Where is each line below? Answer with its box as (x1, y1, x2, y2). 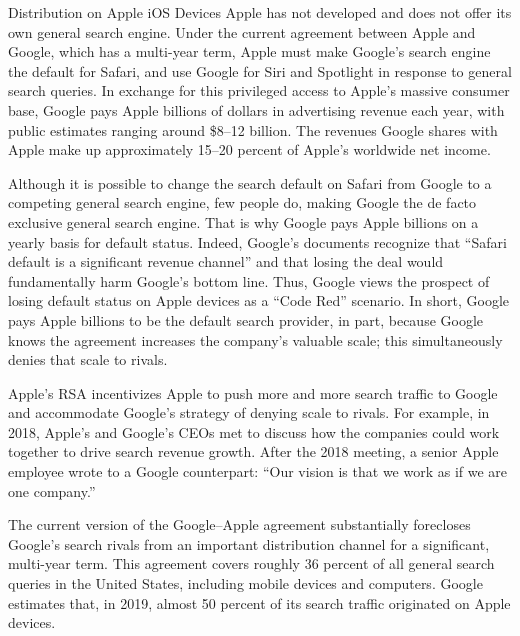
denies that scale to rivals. (8, 349, 168, 370)
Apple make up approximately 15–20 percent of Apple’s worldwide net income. (8, 139, 491, 160)
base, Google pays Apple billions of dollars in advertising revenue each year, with (8, 99, 505, 120)
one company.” (8, 480, 96, 501)
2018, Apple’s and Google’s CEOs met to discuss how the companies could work (8, 421, 500, 442)
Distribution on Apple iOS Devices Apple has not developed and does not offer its (8, 2, 512, 22)
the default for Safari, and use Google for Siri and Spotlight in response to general (8, 60, 512, 81)
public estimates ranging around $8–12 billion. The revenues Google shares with (8, 119, 498, 140)
